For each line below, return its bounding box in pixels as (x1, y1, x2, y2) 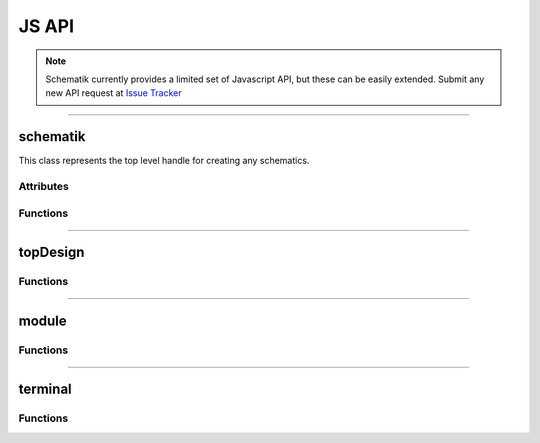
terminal (18, 381, 72, 398)
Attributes (18, 180, 69, 193)
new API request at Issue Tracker (45, 87, 182, 99)
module (18, 312, 67, 329)
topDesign (18, 244, 85, 261)
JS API (18, 15, 75, 37)
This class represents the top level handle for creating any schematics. (18, 155, 310, 167)
